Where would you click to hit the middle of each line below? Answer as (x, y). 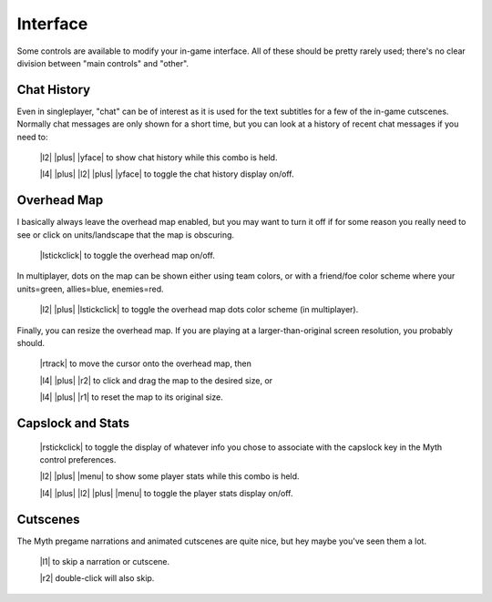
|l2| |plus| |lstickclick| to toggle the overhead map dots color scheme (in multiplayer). (199, 310)
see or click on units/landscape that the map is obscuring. (126, 235)
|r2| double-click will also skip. (97, 578)
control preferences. (78, 460)
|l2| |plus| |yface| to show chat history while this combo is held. (159, 158)
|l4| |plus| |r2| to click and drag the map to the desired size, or (156, 380)
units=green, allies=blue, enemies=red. (90, 289)
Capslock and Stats (73, 423)
